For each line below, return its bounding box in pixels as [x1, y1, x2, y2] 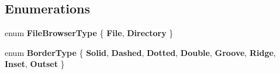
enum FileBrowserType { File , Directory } [5, 27, 174, 39]
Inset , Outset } [5, 58, 65, 70]
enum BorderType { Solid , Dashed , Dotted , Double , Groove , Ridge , [5, 46, 276, 58]
